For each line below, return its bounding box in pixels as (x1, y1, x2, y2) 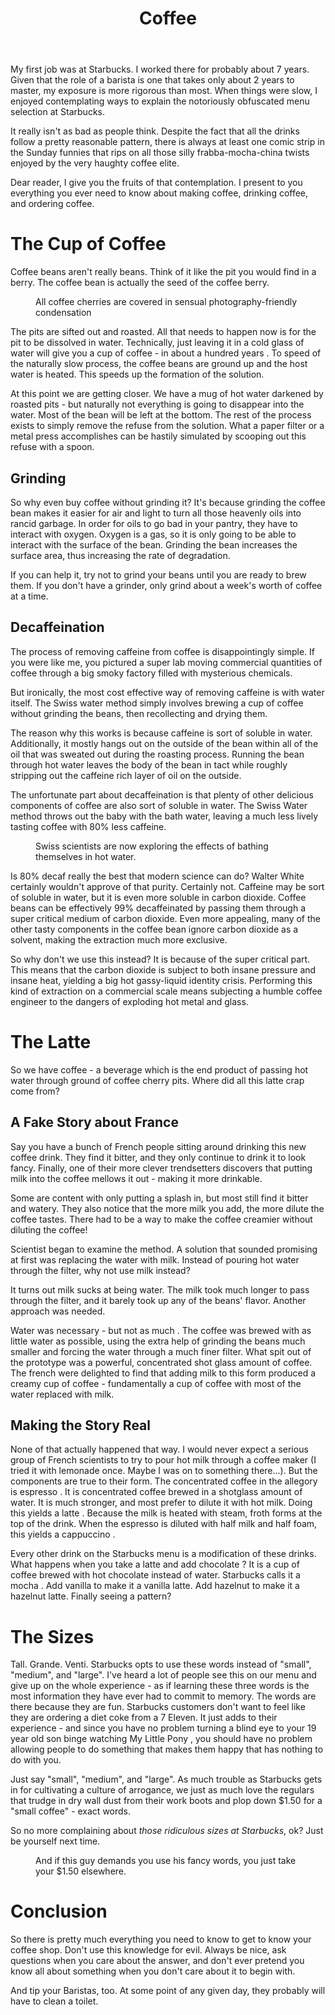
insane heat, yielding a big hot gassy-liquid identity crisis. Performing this (10, 974, 313, 986)
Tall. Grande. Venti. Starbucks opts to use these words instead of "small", (10, 1658, 312, 1671)
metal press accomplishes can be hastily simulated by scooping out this (10, 430, 307, 442)
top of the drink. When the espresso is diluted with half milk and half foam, (10, 1518, 318, 1530)
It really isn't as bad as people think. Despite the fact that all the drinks (10, 125, 300, 137)
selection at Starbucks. (10, 106, 105, 118)
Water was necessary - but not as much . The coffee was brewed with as (10, 1324, 312, 1336)
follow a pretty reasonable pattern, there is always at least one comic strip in (10, 136, 325, 148)
